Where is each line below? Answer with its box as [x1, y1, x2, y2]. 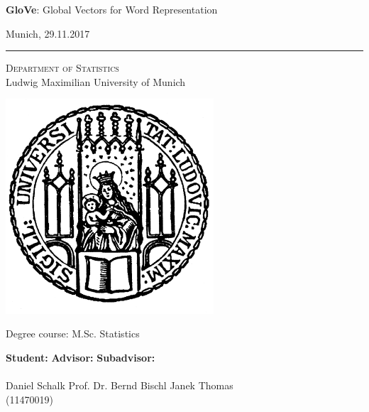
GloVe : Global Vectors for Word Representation [6, 2, 218, 16]
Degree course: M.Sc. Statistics [6, 326, 140, 341]
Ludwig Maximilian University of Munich [6, 74, 186, 89]
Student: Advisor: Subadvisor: [6, 349, 155, 364]
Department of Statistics [6, 60, 119, 75]
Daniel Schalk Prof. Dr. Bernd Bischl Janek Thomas [6, 378, 233, 393]
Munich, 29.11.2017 [6, 26, 90, 40]
